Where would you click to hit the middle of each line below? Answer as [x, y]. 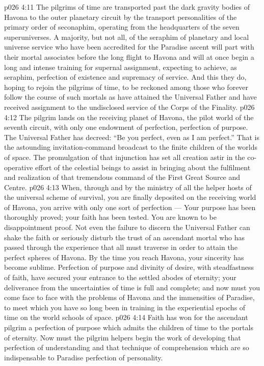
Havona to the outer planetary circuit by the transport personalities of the [121, 17]
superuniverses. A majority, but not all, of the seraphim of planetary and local [127, 37]
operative [19, 167]
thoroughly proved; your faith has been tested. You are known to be [110, 217]
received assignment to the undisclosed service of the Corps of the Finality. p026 [129, 107]
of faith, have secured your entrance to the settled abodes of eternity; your [120, 277]
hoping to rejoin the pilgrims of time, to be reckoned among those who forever [126, 87]
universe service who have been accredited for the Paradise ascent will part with [129, 47]
